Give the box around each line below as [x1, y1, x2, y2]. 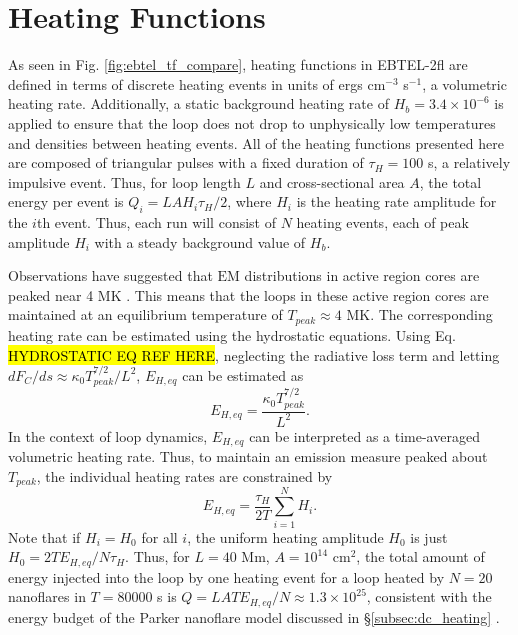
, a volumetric [422, 73, 507, 94]
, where [227, 191, 272, 212]
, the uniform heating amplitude [187, 526, 384, 547]
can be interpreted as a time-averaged [249, 425, 480, 446]
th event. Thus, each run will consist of [36, 212, 276, 233]
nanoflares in [8, 586, 86, 607]
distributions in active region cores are [244, 265, 480, 286]
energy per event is [8, 191, 124, 212]
